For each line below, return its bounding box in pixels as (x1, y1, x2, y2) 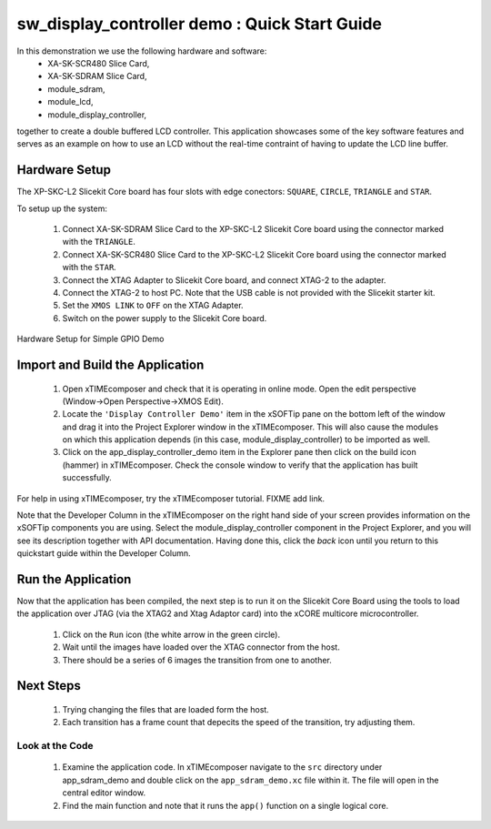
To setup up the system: (16, 203, 108, 214)
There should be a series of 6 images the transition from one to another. (62, 654, 332, 665)
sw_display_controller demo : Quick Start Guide (16, 14, 382, 34)
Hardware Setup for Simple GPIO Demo (16, 333, 165, 345)
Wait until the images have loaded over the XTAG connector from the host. (62, 642, 340, 652)
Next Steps (16, 678, 81, 693)
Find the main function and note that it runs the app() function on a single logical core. (62, 800, 389, 811)
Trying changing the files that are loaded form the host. (62, 704, 270, 715)
